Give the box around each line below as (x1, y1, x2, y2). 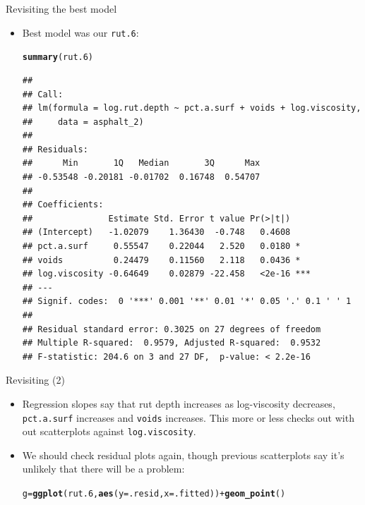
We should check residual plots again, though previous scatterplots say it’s (22, 447, 345, 462)
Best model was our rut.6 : (22, 25, 139, 39)
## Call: (22, 89, 64, 99)
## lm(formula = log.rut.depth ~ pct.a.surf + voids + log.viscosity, (22, 103, 361, 114)
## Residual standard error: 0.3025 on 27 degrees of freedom (22, 324, 321, 334)
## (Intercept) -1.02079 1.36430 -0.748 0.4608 (22, 227, 291, 238)
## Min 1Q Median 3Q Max (22, 158, 261, 169)
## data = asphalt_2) (22, 116, 144, 127)
